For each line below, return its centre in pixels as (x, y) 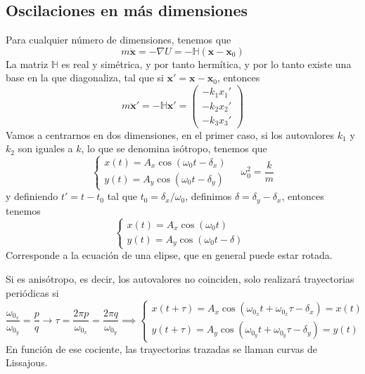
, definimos (209, 196)
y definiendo (32, 196)
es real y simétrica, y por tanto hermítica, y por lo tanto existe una (206, 64)
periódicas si (32, 292)
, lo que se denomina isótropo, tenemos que (174, 148)
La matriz (27, 64)
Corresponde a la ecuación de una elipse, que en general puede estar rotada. (169, 255)
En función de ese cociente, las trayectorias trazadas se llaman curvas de (161, 348)
